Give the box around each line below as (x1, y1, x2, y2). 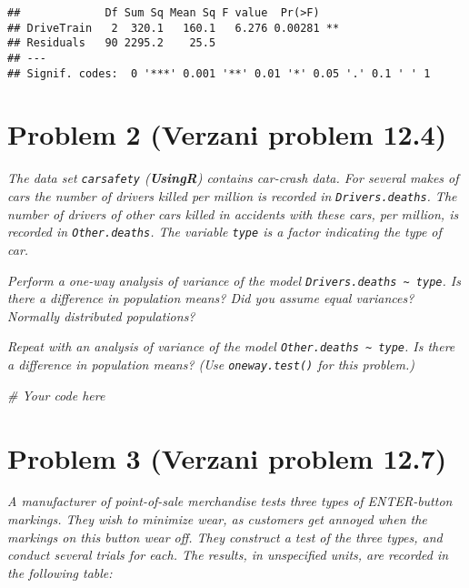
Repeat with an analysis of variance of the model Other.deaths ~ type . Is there (7, 337, 455, 356)
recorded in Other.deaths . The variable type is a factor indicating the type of (7, 222, 442, 241)
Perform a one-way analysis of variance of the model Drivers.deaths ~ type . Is (7, 270, 461, 289)
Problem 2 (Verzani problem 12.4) (7, 116, 447, 153)
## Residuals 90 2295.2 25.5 (7, 36, 216, 50)
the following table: (7, 563, 113, 582)
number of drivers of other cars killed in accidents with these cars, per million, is (7, 204, 459, 223)
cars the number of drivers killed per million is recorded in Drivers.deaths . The (7, 187, 457, 206)
